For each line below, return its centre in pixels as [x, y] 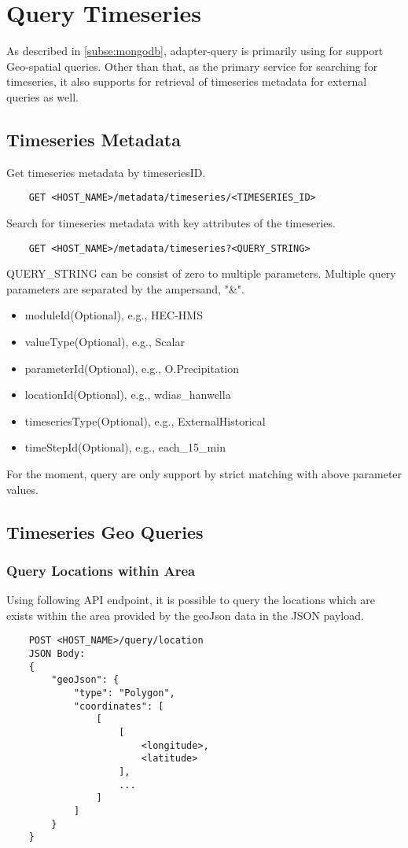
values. [22, 489]
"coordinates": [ [119, 706]
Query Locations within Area [101, 570]
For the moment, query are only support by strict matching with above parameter [204, 473]
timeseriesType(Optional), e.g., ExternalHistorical [145, 420]
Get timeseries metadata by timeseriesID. [106, 172]
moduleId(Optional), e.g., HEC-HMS [114, 315]
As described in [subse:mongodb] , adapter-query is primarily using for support [195, 51]
